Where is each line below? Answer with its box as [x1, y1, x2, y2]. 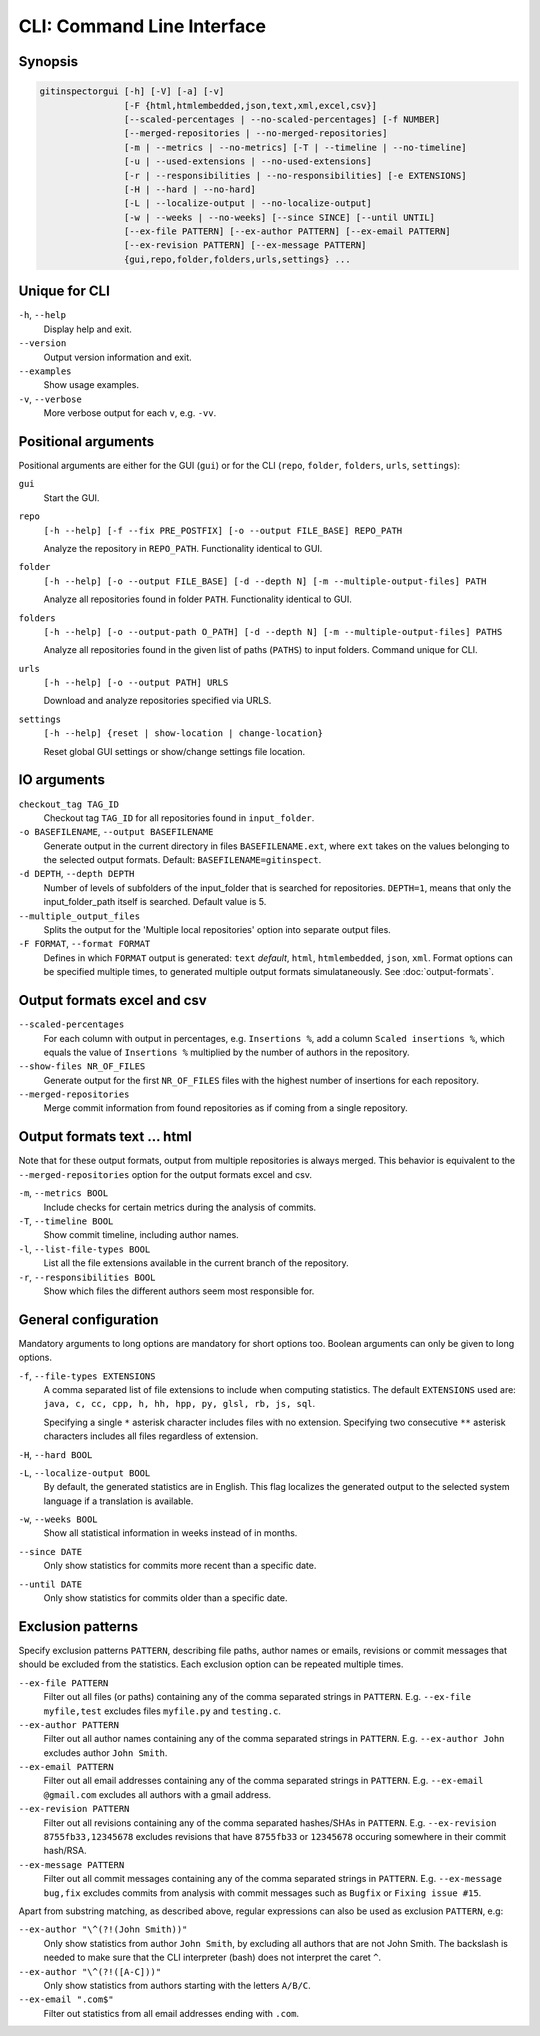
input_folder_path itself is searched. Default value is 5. [43, 896, 267, 908]
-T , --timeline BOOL [18, 1215, 114, 1227]
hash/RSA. [43, 1845, 87, 1857]
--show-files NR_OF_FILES [18, 1061, 146, 1072]
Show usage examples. [43, 379, 140, 391]
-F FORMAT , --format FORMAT [18, 938, 151, 950]
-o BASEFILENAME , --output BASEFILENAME [18, 826, 214, 838]
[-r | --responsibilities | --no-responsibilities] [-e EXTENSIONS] [123, 170, 467, 181]
